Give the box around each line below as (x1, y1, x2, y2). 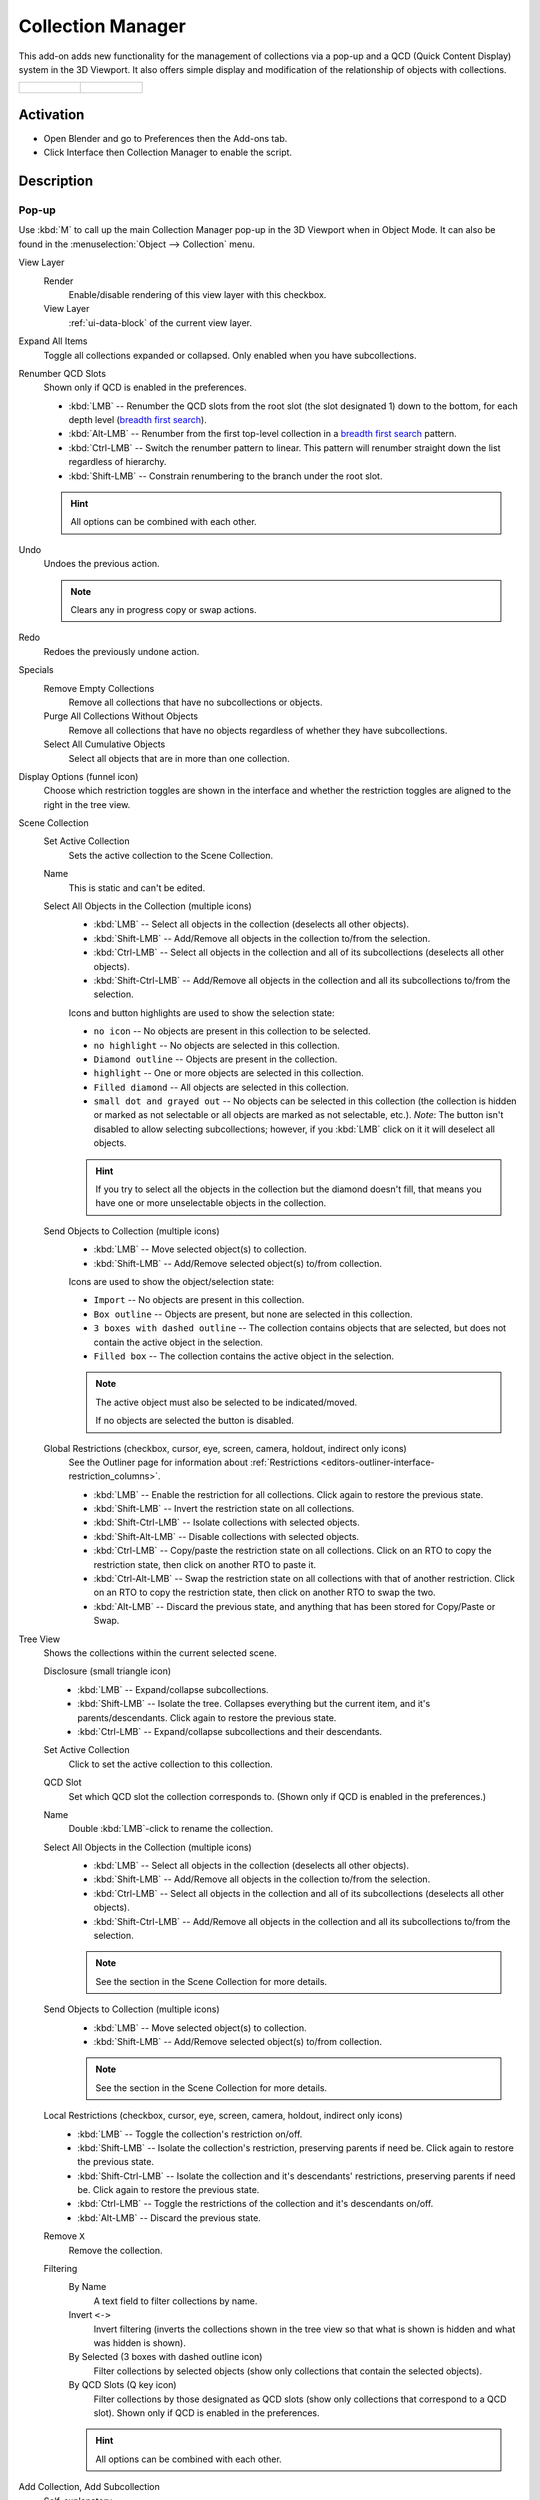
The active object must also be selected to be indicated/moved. (95, 1396, 358, 1408)
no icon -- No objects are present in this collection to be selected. (93, 1025, 371, 1037)
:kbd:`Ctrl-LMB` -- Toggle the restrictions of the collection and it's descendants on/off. (77, 2198, 434, 2210)
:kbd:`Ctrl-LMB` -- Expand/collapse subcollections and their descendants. (77, 1725, 383, 1737)
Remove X (43, 2230, 85, 2242)
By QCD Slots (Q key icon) (68, 2379, 177, 2391)
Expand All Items (18, 335, 89, 347)
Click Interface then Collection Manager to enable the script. (43, 146, 293, 159)
